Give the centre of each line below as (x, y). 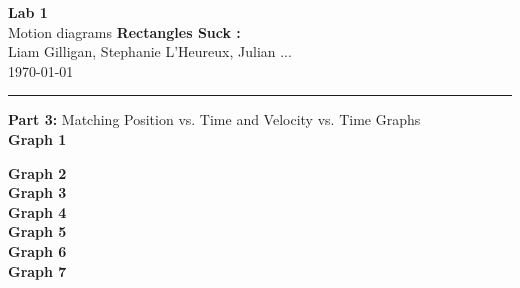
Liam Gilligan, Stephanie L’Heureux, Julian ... (150, 51)
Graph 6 (37, 250)
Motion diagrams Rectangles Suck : (124, 31)
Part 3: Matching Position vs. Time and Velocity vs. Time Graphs (214, 119)
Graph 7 (37, 270)
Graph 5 (37, 231)
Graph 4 (37, 211)
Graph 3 (37, 192)
